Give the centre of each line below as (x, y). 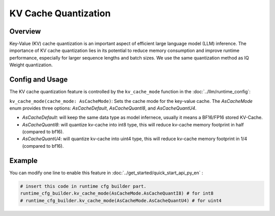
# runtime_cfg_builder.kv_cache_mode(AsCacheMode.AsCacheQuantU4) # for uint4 (121, 200)
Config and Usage (39, 80)
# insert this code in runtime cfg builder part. (83, 186)
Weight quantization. (31, 65)
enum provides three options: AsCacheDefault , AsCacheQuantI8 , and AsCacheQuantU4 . (103, 108)
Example (23, 160)
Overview (25, 31)
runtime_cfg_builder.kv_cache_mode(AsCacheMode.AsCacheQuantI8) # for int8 (117, 193)
